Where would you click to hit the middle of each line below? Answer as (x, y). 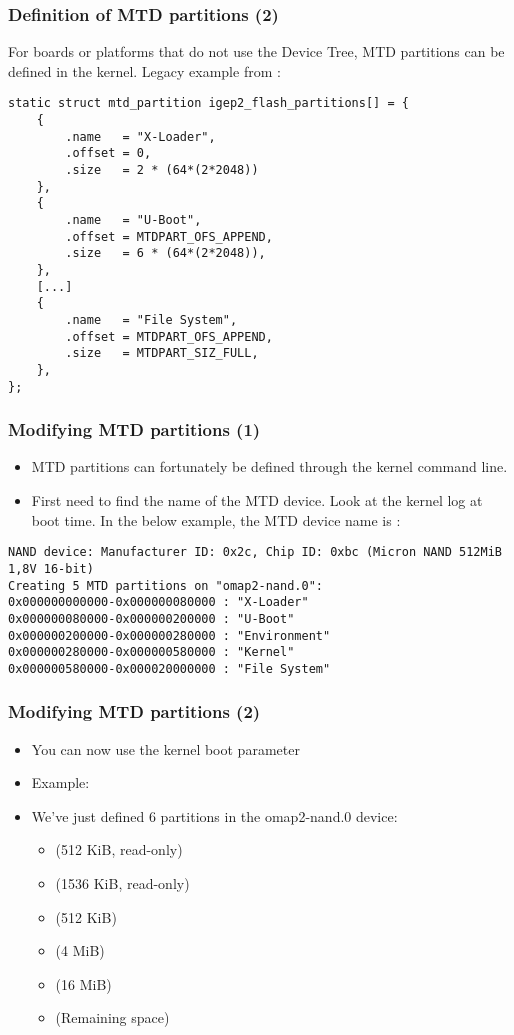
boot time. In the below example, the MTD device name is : (216, 519)
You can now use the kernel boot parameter (165, 748)
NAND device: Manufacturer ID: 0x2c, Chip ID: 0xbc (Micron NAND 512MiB (255, 552)
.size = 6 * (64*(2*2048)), (165, 253)
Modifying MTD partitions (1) (134, 429)
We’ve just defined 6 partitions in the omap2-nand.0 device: (214, 815)
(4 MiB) (80, 950)
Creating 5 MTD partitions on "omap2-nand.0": (165, 585)
